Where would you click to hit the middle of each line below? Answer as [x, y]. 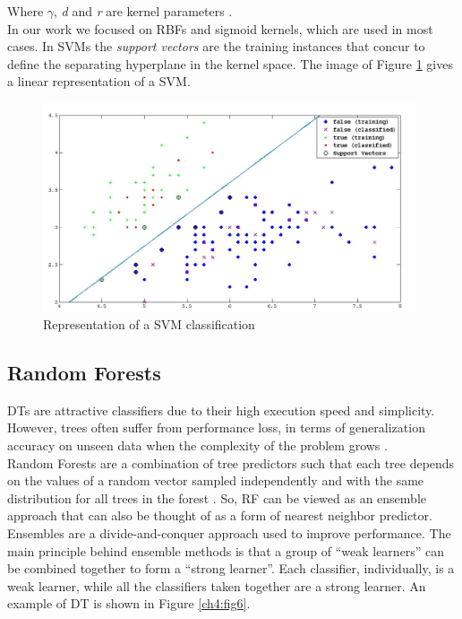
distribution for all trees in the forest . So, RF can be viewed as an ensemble [217, 497]
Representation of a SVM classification [149, 324]
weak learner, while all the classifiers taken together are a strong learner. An [217, 585]
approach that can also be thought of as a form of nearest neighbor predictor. [220, 515]
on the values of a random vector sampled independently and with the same [216, 480]
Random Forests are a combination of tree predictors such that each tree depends [231, 462]
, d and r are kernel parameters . [143, 11]
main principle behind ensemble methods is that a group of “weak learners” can [226, 550]
